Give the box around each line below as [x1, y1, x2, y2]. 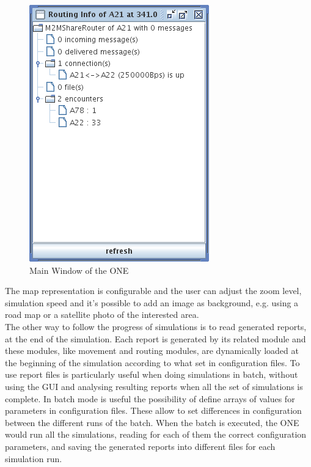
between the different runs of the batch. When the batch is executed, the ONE [5, 416, 299, 428]
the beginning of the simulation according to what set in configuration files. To [5, 356, 300, 369]
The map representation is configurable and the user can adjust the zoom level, [5, 284, 302, 297]
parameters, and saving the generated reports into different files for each [5, 439, 276, 452]
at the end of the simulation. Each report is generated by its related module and [5, 332, 306, 345]
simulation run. [5, 452, 62, 465]
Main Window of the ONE [29, 263, 129, 276]
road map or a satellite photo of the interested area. [5, 308, 199, 321]
